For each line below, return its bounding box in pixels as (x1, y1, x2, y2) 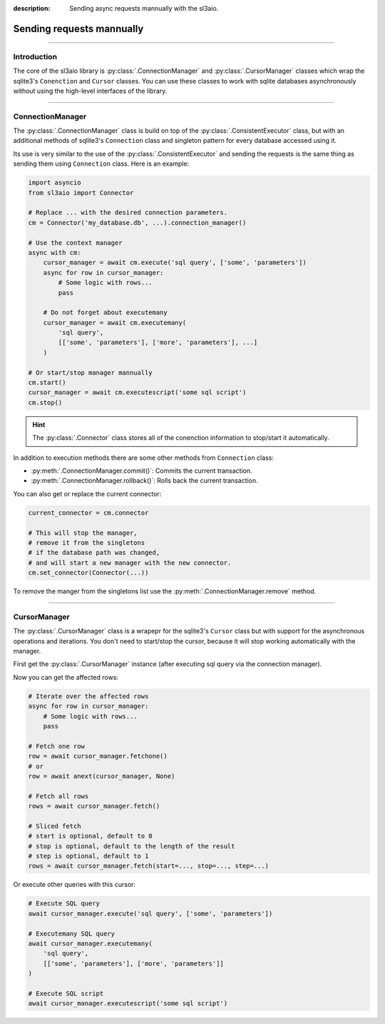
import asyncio (28, 179, 81, 187)
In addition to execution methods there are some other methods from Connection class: (13, 453, 274, 462)
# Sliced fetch (28, 822, 81, 830)
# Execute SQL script (28, 989, 104, 998)
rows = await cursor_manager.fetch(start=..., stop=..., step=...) (28, 862, 269, 870)
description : (13, 4, 51, 12)
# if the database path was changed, (28, 548, 160, 557)
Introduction (13, 51, 57, 61)
